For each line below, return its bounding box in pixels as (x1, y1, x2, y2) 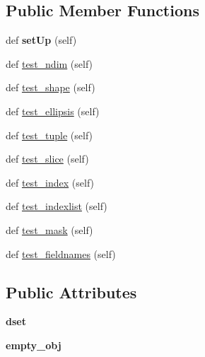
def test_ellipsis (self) (6, 103, 100, 118)
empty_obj (6, 337, 61, 352)
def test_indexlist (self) (6, 199, 107, 213)
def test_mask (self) (6, 222, 93, 237)
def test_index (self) (6, 175, 95, 189)
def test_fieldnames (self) (6, 246, 116, 261)
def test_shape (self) (6, 80, 95, 95)
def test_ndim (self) (6, 56, 93, 71)
